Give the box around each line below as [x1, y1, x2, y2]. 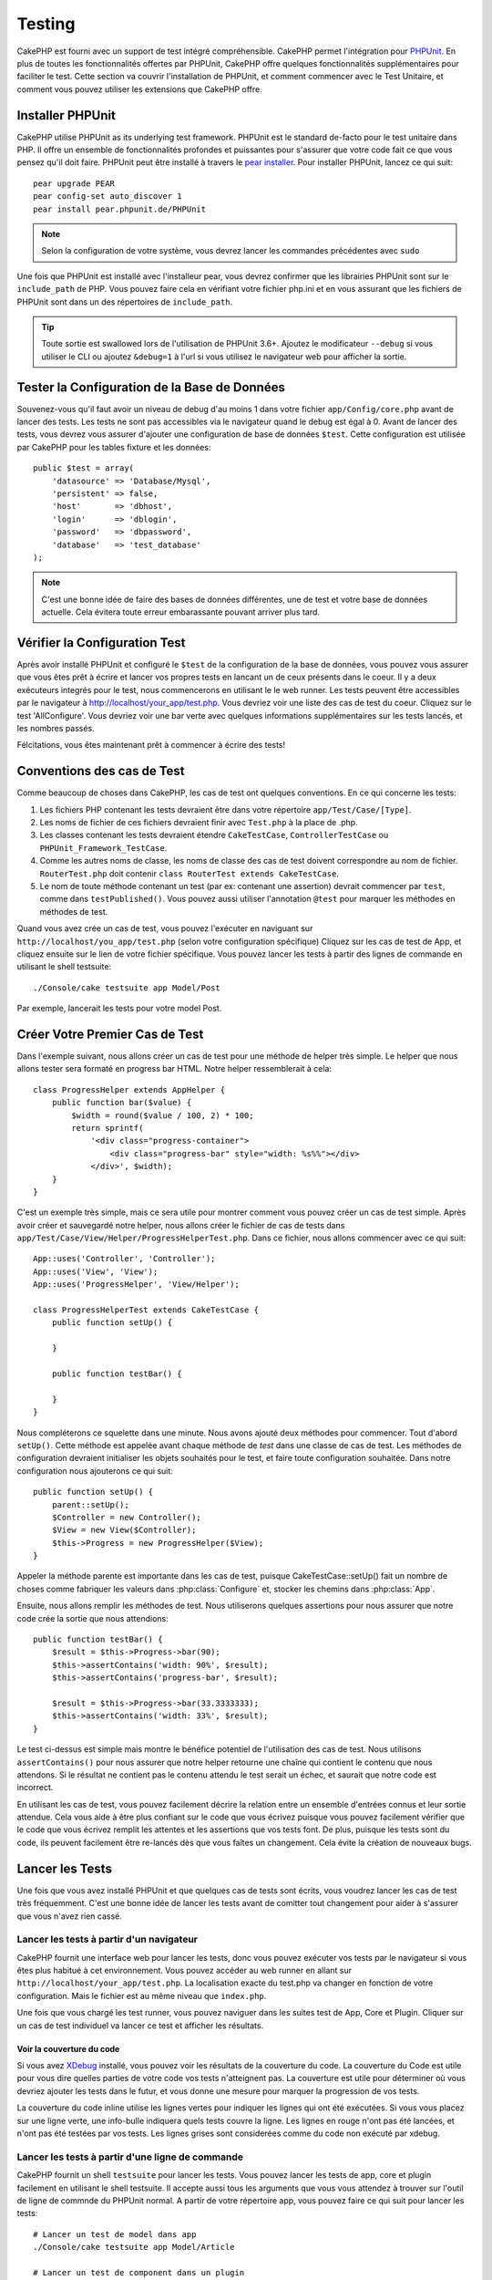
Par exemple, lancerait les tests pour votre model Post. [16, 1003, 222, 1014]
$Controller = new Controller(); [51, 1512, 202, 1522]
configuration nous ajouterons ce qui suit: [16, 1465, 173, 1477]
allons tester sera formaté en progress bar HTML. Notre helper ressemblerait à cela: [16, 1063, 333, 1074]
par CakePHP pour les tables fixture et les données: [16, 441, 211, 452]
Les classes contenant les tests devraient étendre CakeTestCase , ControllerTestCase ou [39, 830, 389, 841]
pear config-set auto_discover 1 [33, 192, 182, 202]
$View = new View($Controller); [51, 1525, 197, 1536]
